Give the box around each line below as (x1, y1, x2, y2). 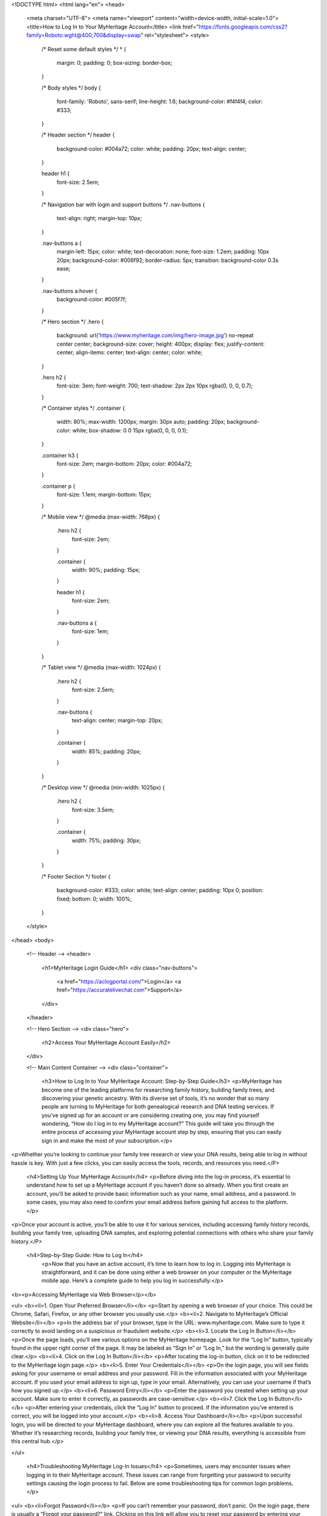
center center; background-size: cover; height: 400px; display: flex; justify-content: (56, 340, 265, 347)
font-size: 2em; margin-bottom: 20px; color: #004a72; (56, 460, 193, 468)
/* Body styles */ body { (41, 84, 101, 91)
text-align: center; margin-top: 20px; (71, 717, 163, 724)
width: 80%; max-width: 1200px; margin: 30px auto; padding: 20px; (56, 418, 226, 426)
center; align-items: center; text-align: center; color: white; (56, 349, 203, 356)
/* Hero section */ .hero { (41, 318, 104, 325)
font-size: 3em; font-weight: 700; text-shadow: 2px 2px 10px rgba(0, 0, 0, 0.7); (56, 382, 253, 389)
